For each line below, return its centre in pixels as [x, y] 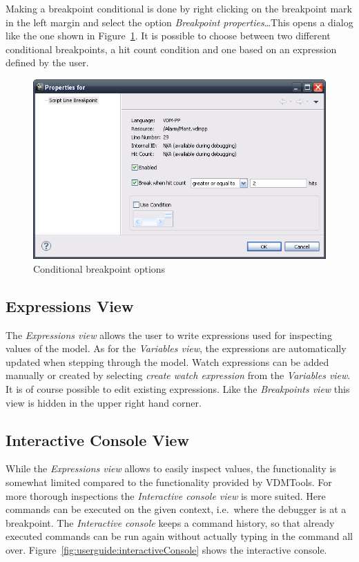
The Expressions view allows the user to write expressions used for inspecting [169, 335]
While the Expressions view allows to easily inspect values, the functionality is [171, 468]
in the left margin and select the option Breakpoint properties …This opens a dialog [179, 22]
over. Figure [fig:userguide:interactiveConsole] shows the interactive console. [166, 550]
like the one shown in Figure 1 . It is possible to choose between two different [168, 36]
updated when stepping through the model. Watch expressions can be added [167, 361]
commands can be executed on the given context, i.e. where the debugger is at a [176, 509]
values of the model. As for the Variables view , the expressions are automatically [176, 348]
